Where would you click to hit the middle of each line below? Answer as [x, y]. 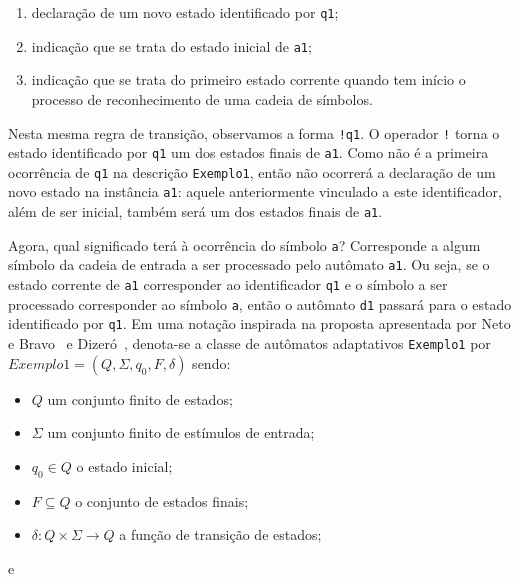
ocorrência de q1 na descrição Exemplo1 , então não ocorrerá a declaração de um [252, 171]
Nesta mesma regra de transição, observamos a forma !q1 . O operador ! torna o [254, 132]
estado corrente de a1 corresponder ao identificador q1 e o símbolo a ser [228, 284]
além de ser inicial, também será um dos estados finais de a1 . [195, 211]
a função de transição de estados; [220, 534]
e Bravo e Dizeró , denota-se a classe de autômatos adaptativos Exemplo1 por [249, 343]
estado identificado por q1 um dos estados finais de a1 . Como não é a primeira [248, 152]
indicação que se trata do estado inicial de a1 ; [171, 45]
